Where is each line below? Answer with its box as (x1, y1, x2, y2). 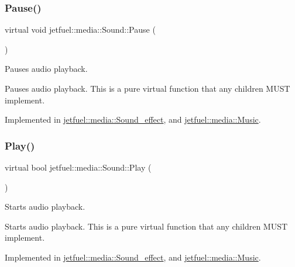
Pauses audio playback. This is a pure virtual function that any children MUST (5, 82, 290, 94)
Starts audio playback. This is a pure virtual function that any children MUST (5, 220, 288, 232)
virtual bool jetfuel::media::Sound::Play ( (5, 161, 152, 173)
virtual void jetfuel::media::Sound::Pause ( (5, 23, 156, 36)
